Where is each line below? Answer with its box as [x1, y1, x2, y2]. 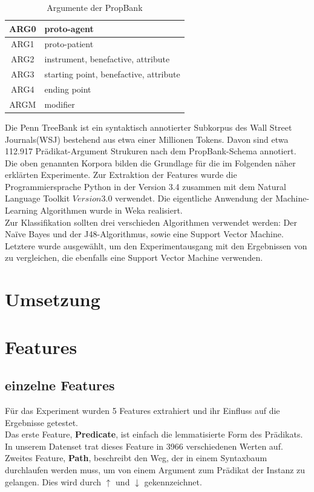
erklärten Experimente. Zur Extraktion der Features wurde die [5, 168, 237, 181]
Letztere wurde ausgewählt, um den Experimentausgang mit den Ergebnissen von [5, 239, 307, 252]
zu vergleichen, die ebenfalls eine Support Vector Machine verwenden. [5, 251, 263, 264]
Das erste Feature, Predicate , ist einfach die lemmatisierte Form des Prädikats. [5, 428, 303, 441]
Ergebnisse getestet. [5, 416, 79, 428]
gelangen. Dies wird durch [5, 475, 102, 488]
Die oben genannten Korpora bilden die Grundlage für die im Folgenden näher [5, 156, 296, 169]
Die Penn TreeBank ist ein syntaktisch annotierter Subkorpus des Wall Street [5, 120, 292, 133]
